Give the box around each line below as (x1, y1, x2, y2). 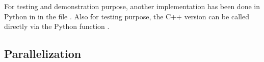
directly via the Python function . (4, 21, 110, 32)
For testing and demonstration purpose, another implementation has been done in (4, 1, 260, 11)
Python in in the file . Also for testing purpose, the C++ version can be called (4, 11, 249, 21)
